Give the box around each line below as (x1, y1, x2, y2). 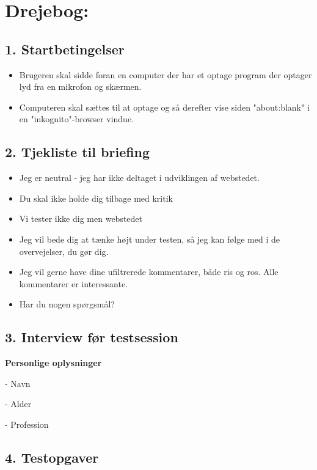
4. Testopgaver (5, 447, 99, 466)
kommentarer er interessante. (19, 277, 128, 290)
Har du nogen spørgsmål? (19, 298, 115, 310)
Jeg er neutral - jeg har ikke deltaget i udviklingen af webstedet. (19, 171, 260, 184)
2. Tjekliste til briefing (5, 142, 150, 161)
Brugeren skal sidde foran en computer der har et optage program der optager (19, 68, 312, 81)
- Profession (5, 417, 49, 430)
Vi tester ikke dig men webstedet (19, 212, 143, 225)
